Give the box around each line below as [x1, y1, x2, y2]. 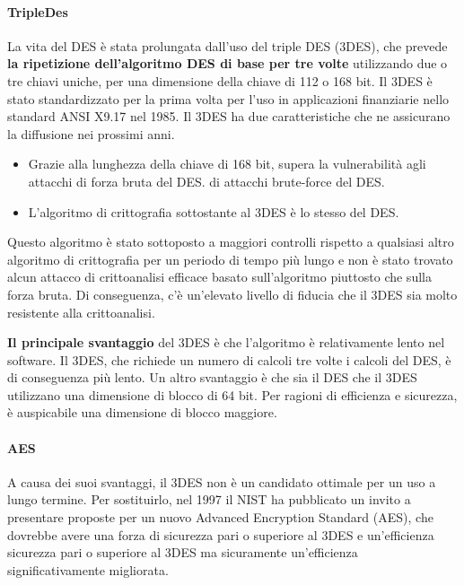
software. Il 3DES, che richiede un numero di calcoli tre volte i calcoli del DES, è [7, 350, 451, 369]
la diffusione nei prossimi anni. [7, 124, 175, 143]
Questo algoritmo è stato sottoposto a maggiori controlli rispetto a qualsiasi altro [7, 232, 454, 251]
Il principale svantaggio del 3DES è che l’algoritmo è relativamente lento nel [7, 333, 445, 352]
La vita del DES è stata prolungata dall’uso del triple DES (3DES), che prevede [7, 36, 448, 55]
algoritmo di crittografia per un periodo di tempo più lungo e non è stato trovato [7, 249, 453, 268]
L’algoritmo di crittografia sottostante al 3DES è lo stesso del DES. [28, 202, 399, 221]
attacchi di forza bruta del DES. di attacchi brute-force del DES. [28, 171, 385, 190]
